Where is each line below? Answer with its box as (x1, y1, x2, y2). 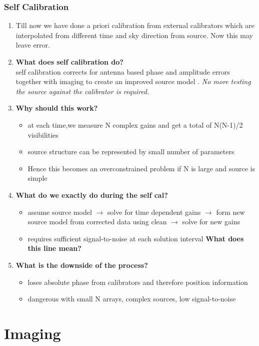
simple (27, 173, 47, 183)
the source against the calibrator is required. (15, 86, 149, 96)
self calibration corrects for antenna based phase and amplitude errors (15, 66, 230, 77)
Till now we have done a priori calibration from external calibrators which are (15, 20, 254, 31)
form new (216, 206, 245, 217)
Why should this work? (15, 103, 98, 113)
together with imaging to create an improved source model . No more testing (15, 76, 251, 87)
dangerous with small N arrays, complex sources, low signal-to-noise (27, 293, 236, 304)
